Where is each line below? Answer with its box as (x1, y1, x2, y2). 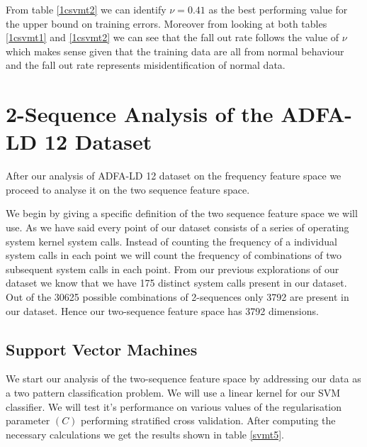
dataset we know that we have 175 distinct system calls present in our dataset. (6, 275, 347, 290)
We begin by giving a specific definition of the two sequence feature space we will (6, 206, 358, 221)
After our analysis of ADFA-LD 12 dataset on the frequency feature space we (6, 168, 341, 183)
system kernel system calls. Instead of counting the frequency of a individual (6, 233, 337, 248)
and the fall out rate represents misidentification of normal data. (6, 57, 286, 72)
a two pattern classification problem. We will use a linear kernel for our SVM (6, 385, 341, 400)
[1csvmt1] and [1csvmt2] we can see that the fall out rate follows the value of (6, 30, 339, 45)
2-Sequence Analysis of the (6, 99, 273, 128)
